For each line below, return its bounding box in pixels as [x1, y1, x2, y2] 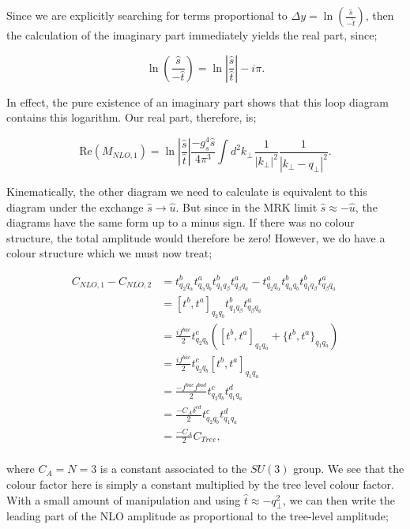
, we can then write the [283, 491, 395, 508]
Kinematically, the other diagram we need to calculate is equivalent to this [6, 183, 367, 200]
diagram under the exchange [6, 198, 144, 215]
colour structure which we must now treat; [6, 245, 213, 261]
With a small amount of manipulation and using [6, 491, 241, 508]
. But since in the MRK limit [175, 198, 318, 215]
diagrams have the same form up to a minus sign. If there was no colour [6, 214, 355, 231]
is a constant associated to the [100, 460, 247, 477]
